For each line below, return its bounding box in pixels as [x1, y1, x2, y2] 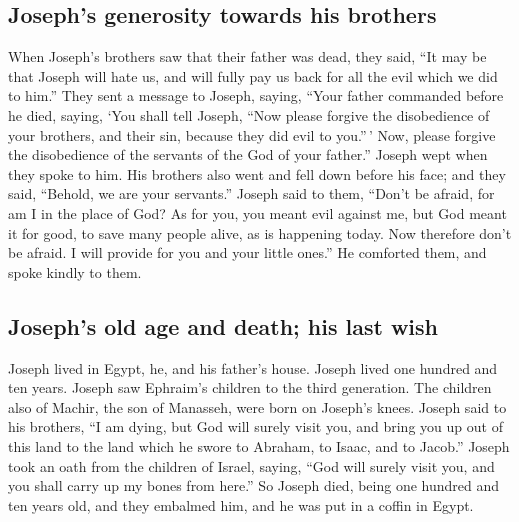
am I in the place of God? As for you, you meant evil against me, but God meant [8, 202, 507, 223]
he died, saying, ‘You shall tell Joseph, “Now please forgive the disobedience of [8, 104, 490, 125]
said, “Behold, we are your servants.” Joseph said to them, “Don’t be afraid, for [8, 183, 495, 204]
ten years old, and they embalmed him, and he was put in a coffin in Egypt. [8, 494, 474, 515]
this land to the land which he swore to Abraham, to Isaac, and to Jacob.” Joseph [8, 435, 510, 456]
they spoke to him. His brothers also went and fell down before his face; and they [8, 163, 506, 184]
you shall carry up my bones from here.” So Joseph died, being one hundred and [8, 475, 500, 496]
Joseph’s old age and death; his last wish [8, 310, 439, 341]
